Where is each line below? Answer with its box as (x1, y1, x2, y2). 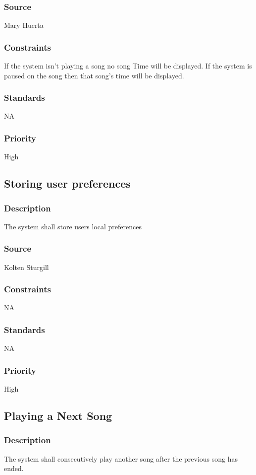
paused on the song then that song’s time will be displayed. (4, 70, 184, 80)
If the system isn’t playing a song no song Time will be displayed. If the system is (4, 61, 252, 71)
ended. (4, 463, 24, 474)
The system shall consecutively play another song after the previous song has (4, 453, 238, 464)
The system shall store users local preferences (4, 221, 142, 231)
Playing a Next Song (4, 408, 112, 423)
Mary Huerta (4, 20, 44, 30)
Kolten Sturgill (4, 262, 49, 272)
